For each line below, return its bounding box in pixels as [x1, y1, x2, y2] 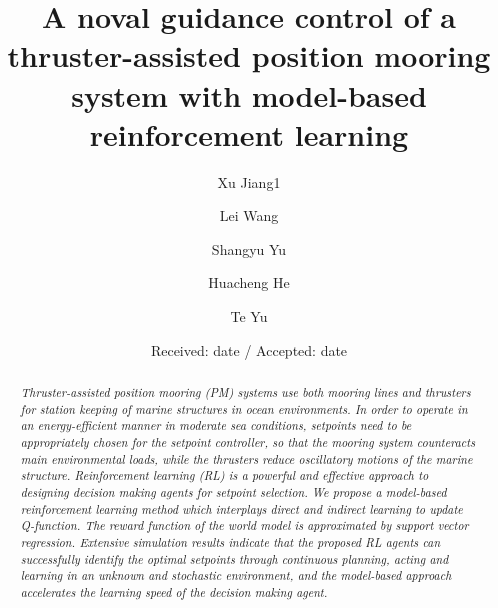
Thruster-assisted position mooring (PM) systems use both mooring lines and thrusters [20, 384, 471, 401]
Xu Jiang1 [217, 171, 281, 192]
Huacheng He [208, 272, 290, 293]
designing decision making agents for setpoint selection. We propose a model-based [20, 483, 447, 500]
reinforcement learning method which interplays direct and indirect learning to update [20, 500, 463, 517]
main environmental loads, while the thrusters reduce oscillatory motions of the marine [20, 450, 473, 467]
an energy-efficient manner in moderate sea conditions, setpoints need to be [20, 417, 412, 434]
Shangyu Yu [211, 238, 287, 259]
